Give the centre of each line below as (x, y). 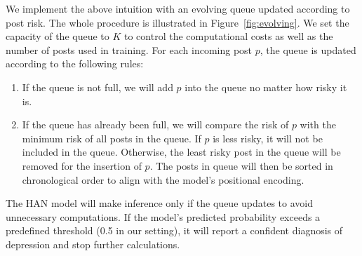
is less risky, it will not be (268, 138)
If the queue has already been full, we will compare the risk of (155, 124)
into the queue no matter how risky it (266, 87)
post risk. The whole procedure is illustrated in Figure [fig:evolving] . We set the (177, 22)
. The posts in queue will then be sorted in (241, 165)
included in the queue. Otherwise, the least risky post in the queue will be (181, 152)
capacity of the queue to (58, 36)
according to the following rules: (75, 63)
